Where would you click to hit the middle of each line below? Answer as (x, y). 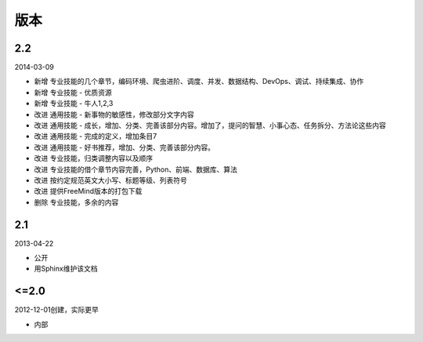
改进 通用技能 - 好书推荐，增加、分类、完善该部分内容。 (125, 147)
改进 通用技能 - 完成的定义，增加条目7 (96, 136)
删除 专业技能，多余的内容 (76, 202)
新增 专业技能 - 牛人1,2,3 (74, 104)
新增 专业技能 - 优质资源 (73, 92)
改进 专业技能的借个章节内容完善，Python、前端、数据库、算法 (136, 169)
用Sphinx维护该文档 (66, 269)
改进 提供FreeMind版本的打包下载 (88, 191)
